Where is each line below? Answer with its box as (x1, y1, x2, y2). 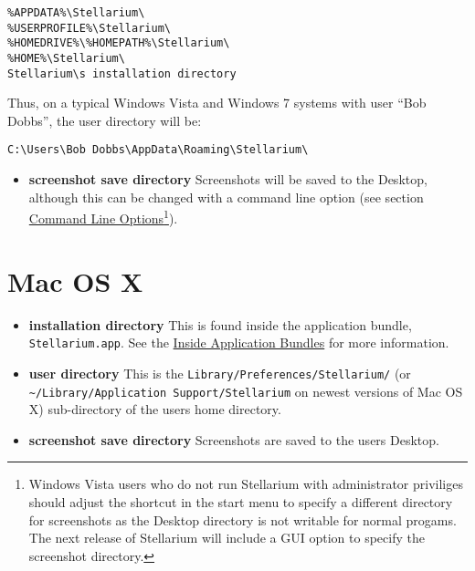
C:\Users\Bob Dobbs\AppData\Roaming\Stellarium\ (7, 143, 309, 157)
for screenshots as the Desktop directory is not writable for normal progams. (28, 510, 457, 529)
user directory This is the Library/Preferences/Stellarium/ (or (28, 363, 411, 382)
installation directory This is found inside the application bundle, (28, 315, 412, 334)
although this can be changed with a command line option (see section (28, 187, 424, 206)
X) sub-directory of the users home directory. (28, 400, 281, 419)
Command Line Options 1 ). (28, 206, 178, 227)
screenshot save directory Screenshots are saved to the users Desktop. (28, 430, 439, 449)
